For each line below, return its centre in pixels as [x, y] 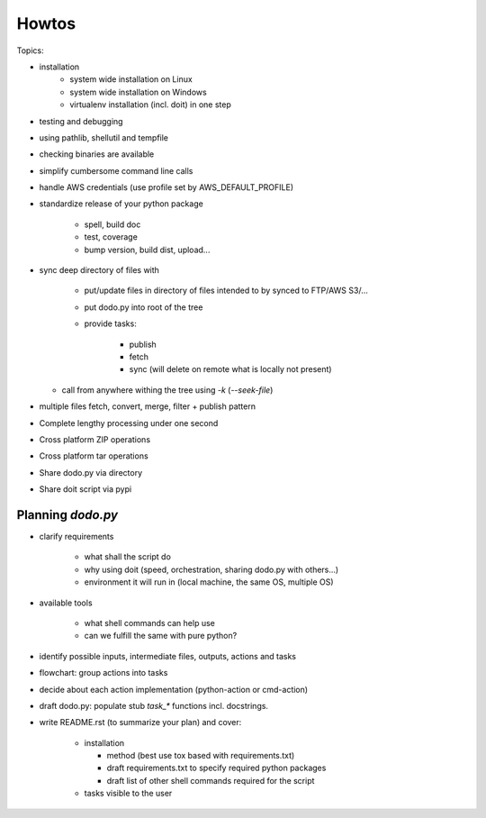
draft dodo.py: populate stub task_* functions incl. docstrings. [154, 705]
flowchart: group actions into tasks [103, 673]
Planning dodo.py [67, 515]
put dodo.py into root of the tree [144, 307]
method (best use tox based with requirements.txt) [201, 756]
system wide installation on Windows [138, 92]
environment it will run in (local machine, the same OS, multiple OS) [209, 582]
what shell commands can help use [149, 623]
